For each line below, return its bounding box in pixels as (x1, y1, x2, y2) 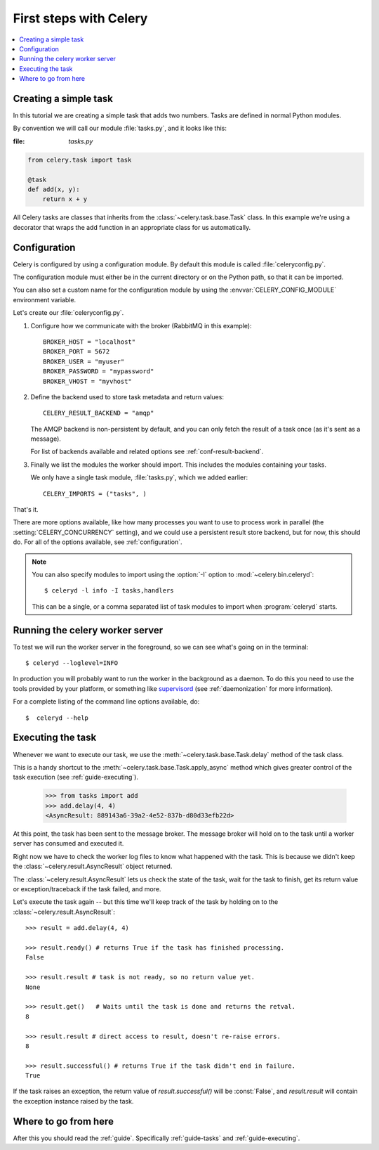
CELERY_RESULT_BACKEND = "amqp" (43, 409, 154, 418)
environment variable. (13, 295, 77, 304)
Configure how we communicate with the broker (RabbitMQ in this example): (30, 321, 252, 330)
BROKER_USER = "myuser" (43, 357, 125, 366)
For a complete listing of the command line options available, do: (13, 697, 200, 706)
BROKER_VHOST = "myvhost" (43, 377, 133, 385)
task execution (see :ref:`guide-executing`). (13, 773, 138, 782)
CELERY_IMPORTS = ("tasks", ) (43, 489, 147, 498)
